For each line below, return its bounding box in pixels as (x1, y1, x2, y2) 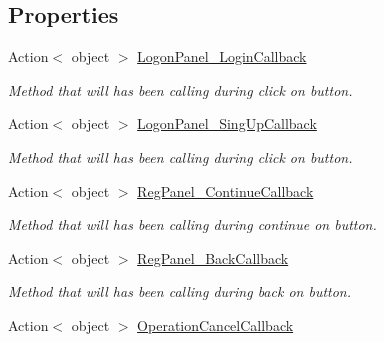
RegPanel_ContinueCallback (137, 180, 314, 201)
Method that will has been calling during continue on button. (8, 214, 377, 235)
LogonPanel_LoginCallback (137, 46, 307, 67)
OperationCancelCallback (137, 314, 294, 335)
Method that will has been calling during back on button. (8, 281, 352, 302)
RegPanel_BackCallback (137, 247, 289, 268)
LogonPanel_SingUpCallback (137, 113, 317, 134)
